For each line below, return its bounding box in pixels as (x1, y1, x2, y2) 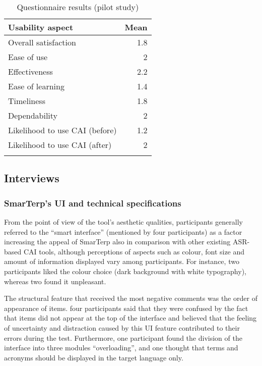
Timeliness (8, 95, 45, 107)
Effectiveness (8, 66, 53, 77)
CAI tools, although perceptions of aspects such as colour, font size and (23, 246, 245, 256)
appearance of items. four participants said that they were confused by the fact (4, 302, 248, 313)
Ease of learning (8, 80, 64, 92)
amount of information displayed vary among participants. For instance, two (4, 256, 239, 267)
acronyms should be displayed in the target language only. (4, 352, 183, 362)
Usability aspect (8, 21, 74, 33)
